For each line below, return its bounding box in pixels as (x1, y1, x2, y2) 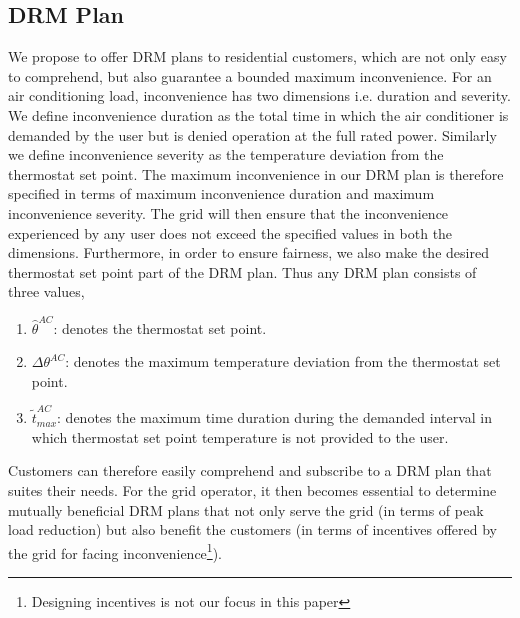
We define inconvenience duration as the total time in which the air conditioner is (8, 104, 509, 125)
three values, (8, 281, 85, 302)
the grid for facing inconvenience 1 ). (8, 539, 223, 563)
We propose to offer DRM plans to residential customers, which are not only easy (8, 46, 507, 67)
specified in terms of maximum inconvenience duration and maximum (8, 183, 435, 204)
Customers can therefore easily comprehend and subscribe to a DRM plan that (8, 460, 492, 481)
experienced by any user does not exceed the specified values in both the (8, 222, 453, 243)
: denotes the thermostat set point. (53, 317, 267, 338)
